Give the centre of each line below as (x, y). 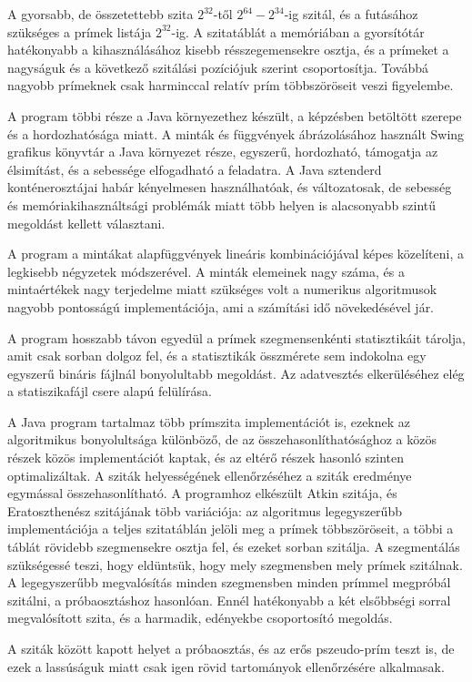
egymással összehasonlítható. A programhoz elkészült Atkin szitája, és (202, 493)
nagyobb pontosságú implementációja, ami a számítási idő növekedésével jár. (221, 306)
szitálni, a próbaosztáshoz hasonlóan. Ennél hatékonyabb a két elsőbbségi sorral (229, 600)
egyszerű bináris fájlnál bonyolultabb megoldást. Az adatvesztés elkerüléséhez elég (236, 373)
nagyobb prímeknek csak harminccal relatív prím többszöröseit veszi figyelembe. (231, 85)
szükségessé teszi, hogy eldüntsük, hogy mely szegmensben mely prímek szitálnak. (235, 564)
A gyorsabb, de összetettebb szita (100, 14)
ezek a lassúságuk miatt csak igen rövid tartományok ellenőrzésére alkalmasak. (226, 666)
